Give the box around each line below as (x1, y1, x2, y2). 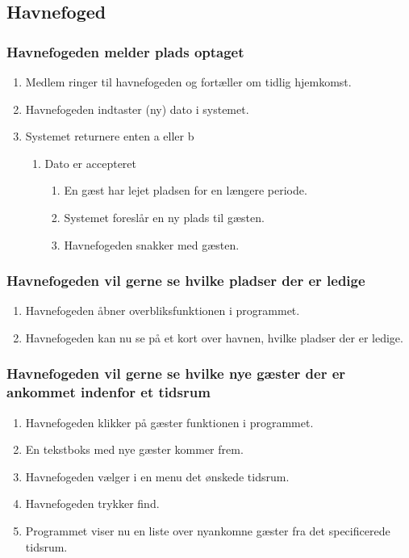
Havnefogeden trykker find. (25, 495, 160, 512)
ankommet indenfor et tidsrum (6, 382, 211, 402)
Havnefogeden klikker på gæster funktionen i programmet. (25, 413, 314, 430)
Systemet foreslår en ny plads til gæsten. (64, 208, 265, 225)
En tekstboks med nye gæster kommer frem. (25, 441, 244, 458)
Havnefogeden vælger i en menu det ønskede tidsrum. (25, 468, 290, 485)
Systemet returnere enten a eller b (25, 128, 194, 145)
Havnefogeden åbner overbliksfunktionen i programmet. (25, 302, 300, 319)
